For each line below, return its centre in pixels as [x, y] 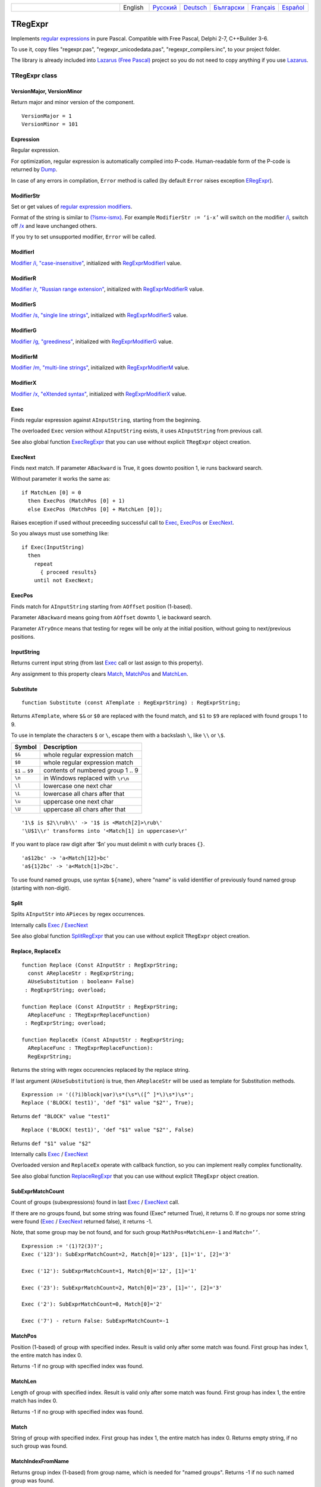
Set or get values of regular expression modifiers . [72, 206]
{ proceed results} [69, 572]
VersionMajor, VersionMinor [47, 91]
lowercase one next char [78, 786]
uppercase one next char [79, 801]
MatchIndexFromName [40, 1461]
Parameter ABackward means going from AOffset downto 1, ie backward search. [111, 617]
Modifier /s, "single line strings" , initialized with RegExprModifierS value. [100, 315]
